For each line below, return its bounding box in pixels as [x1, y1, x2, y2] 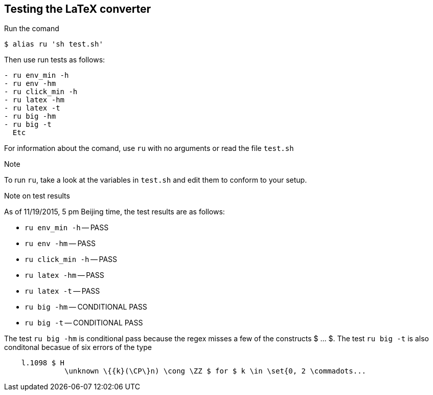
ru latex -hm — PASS [25, 271, 104, 280]
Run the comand [4, 24, 59, 33]
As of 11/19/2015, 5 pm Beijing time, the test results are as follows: [4, 207, 225, 216]
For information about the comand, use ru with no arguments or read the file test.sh [4, 144, 294, 153]
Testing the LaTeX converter [4, 3, 151, 15]
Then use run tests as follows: [4, 55, 105, 64]
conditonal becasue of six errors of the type [4, 343, 152, 352]
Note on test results [4, 191, 70, 201]
